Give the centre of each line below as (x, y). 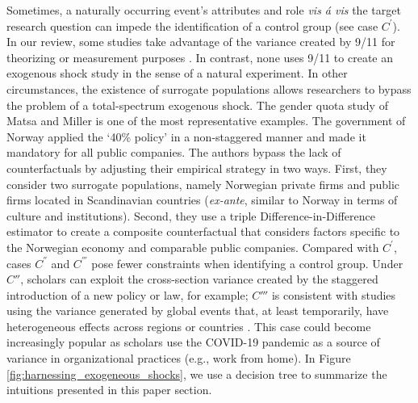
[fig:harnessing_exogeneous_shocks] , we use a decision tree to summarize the (197, 374)
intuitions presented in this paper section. (109, 390)
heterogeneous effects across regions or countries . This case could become (189, 326)
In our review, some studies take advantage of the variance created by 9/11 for (201, 42)
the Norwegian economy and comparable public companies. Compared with (193, 247)
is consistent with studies (334, 294)
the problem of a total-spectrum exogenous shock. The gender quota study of (197, 105)
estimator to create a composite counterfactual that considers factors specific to (203, 231)
